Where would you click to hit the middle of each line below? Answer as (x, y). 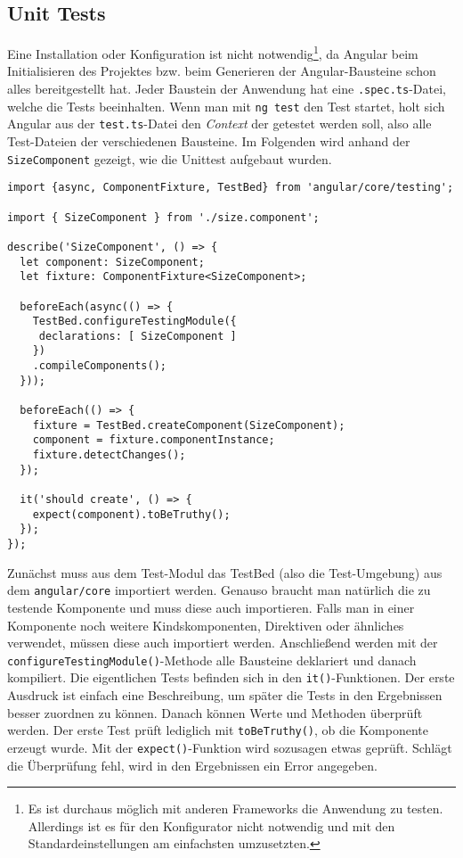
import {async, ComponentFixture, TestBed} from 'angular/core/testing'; (231, 188)
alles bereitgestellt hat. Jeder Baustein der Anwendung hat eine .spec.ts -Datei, (227, 89)
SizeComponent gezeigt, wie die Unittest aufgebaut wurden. (170, 158)
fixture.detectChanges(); (109, 455)
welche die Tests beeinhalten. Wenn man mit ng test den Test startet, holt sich (226, 106)
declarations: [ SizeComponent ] (138, 336)
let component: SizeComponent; (112, 262)
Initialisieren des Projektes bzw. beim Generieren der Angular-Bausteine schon (222, 71)
